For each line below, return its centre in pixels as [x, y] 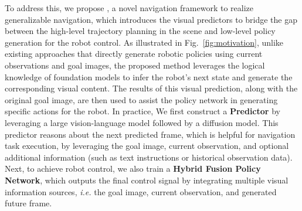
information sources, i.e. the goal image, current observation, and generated [141, 191]
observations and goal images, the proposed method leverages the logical [135, 65]
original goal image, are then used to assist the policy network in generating [141, 99]
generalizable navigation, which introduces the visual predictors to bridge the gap [151, 19]
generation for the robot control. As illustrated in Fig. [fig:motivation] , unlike [144, 42]
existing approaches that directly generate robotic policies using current [134, 54]
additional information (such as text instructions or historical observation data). [149, 157]
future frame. [28, 203]
